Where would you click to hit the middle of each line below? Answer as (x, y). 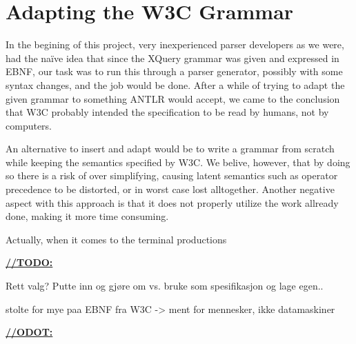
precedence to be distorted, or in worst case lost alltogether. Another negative (170, 189)
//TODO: (29, 262)
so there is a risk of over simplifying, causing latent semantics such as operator (172, 175)
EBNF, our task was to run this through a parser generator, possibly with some (174, 71)
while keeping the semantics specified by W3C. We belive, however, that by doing (178, 162)
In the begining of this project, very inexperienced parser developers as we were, (175, 44)
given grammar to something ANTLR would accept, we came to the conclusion (173, 98)
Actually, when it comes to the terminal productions (116, 239)
